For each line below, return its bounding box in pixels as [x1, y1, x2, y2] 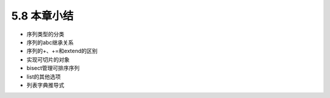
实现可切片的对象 [26, 55, 70, 63]
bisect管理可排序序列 [26, 65, 80, 72]
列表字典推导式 [26, 81, 64, 88]
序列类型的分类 [26, 30, 64, 38]
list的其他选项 [26, 73, 61, 80]
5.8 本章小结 [11, 9, 74, 23]
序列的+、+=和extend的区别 [26, 47, 98, 55]
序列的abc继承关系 [26, 38, 74, 46]
